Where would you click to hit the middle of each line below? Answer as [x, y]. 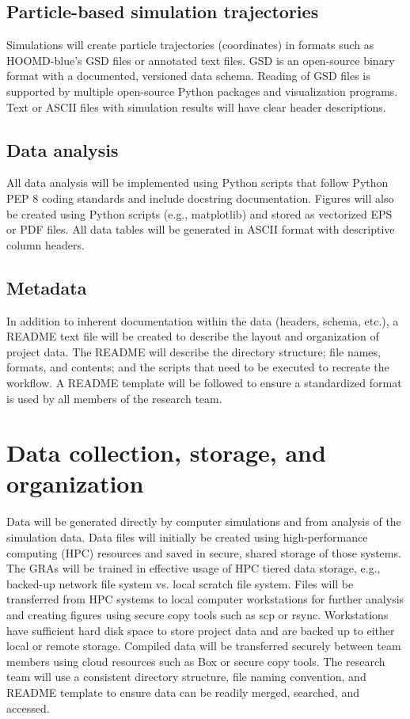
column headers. [46, 244]
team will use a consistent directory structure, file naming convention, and [186, 677]
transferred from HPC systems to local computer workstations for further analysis [205, 599]
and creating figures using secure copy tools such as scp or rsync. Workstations [197, 614]
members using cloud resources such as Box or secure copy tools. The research [196, 661]
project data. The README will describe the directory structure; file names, [194, 351]
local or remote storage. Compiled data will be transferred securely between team [204, 646]
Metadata [47, 287]
